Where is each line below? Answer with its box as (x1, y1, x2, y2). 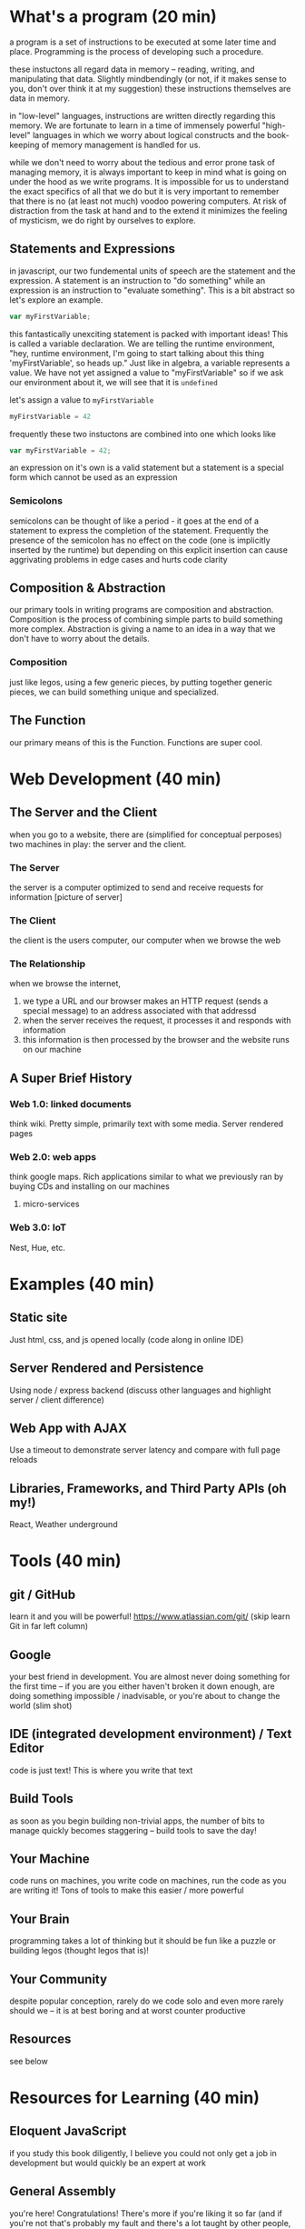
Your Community (9, 1971, 107, 1987)
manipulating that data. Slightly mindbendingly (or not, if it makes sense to (9, 73, 288, 84)
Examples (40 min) (9, 1274, 155, 1294)
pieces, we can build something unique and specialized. (9, 686, 220, 697)
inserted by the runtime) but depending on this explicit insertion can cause (9, 544, 289, 555)
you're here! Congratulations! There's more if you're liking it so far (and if (9, 2207, 283, 2219)
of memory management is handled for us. (41, 139, 202, 150)
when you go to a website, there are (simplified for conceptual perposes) (9, 829, 283, 840)
